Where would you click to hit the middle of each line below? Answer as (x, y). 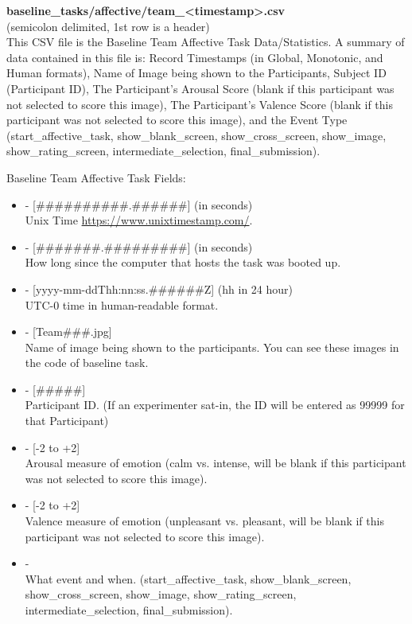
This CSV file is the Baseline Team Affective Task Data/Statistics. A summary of (206, 42)
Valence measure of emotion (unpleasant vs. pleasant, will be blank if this (204, 521)
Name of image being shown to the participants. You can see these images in (212, 347)
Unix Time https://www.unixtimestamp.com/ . (139, 220)
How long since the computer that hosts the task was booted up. (183, 262)
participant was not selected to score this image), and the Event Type (177, 120)
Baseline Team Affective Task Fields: (96, 177)
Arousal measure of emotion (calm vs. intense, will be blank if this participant (216, 463)
